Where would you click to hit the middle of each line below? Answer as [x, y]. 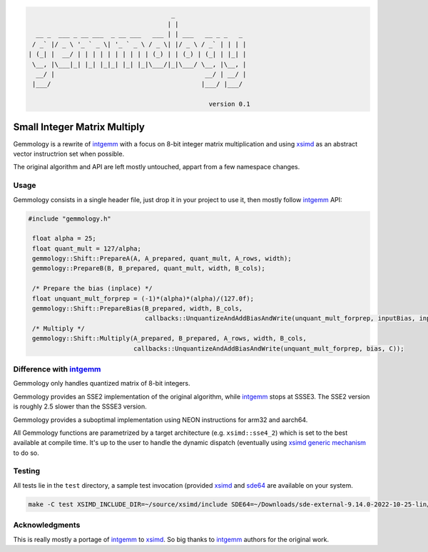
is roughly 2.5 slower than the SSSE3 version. [80, 406]
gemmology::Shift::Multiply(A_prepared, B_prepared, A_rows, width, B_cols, [169, 338]
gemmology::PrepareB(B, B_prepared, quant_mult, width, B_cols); [149, 269]
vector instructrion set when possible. [69, 154]
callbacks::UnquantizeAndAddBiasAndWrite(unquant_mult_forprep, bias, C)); [269, 348]
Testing [27, 471]
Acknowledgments [47, 525]
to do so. [26, 453]
